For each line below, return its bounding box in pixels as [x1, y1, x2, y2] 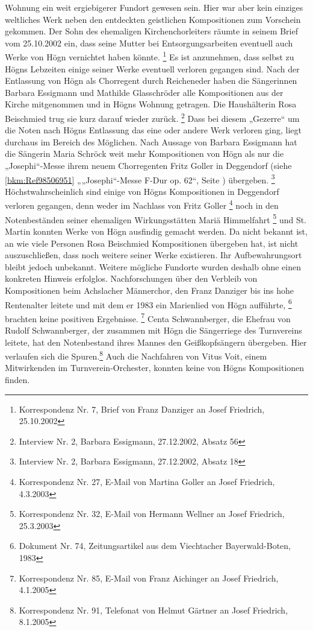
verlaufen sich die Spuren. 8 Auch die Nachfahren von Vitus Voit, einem [5, 348, 267, 362]
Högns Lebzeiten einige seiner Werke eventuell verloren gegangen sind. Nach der [5, 62, 300, 75]
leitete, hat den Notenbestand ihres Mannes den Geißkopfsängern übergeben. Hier [5, 335, 307, 348]
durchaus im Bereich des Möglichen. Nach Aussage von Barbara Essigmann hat [5, 135, 297, 148]
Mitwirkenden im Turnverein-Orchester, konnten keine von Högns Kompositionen [5, 361, 305, 374]
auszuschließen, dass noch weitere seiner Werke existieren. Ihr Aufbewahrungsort [5, 249, 302, 261]
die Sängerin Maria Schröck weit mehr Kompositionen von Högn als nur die [5, 147, 284, 160]
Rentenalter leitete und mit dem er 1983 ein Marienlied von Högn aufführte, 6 [5, 296, 292, 311]
